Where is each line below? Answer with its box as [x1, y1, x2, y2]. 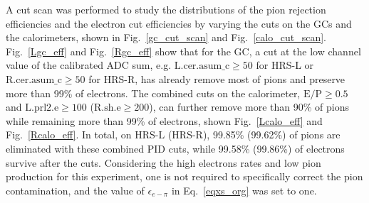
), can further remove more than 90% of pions [149, 99, 349, 114]
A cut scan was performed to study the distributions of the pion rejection [6, 2, 326, 16]
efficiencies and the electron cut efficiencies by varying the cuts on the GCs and [6, 16, 352, 31]
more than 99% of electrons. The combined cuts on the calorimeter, [6, 85, 301, 100]
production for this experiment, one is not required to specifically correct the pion [6, 169, 363, 184]
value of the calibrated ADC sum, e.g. [6, 57, 172, 72]
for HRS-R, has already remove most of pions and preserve [88, 71, 345, 86]
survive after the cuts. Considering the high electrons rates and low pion [6, 155, 321, 170]
